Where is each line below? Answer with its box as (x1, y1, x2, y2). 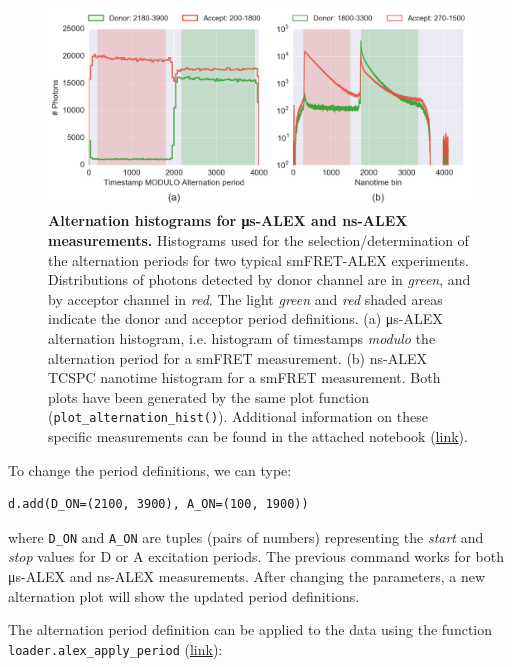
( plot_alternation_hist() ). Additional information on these (48, 406, 428, 427)
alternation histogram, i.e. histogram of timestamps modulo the (48, 327, 436, 348)
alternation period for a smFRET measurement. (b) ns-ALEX (48, 347, 427, 368)
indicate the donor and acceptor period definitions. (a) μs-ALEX (48, 308, 443, 329)
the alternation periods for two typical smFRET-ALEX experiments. (48, 249, 469, 270)
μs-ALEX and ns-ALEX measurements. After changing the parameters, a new (8, 565, 486, 586)
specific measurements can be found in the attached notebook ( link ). (48, 425, 468, 446)
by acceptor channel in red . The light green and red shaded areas (48, 288, 443, 309)
